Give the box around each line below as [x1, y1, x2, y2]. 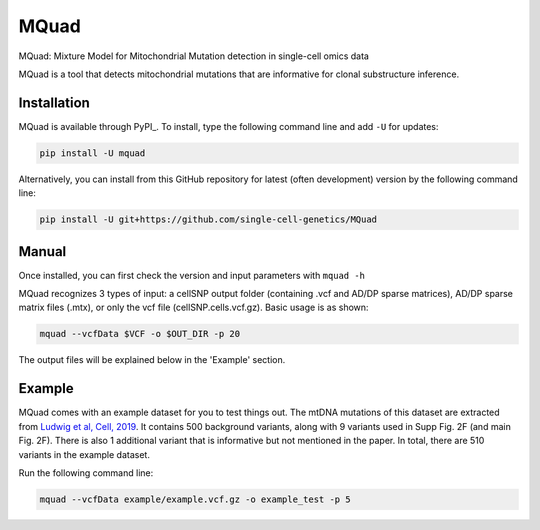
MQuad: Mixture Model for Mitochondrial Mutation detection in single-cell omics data [18, 50, 370, 62]
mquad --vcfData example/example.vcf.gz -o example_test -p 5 [39, 493, 351, 505]
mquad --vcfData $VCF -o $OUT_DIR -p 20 [39, 328, 240, 340]
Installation [18, 94, 90, 111]
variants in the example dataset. [18, 448, 150, 460]
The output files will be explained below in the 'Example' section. [18, 354, 286, 366]
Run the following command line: [18, 466, 154, 479]
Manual [18, 243, 67, 260]
